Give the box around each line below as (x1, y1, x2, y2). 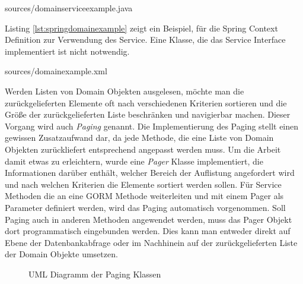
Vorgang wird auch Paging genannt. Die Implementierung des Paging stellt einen (5, 119, 299, 132)
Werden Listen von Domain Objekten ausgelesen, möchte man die (5, 84, 244, 97)
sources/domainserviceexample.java (5, 2, 133, 14)
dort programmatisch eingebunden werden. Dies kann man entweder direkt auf (5, 225, 291, 237)
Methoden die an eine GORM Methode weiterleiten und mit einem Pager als (5, 190, 284, 202)
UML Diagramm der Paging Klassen (28, 267, 161, 280)
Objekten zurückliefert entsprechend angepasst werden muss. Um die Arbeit (5, 143, 281, 155)
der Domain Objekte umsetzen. (5, 248, 118, 260)
